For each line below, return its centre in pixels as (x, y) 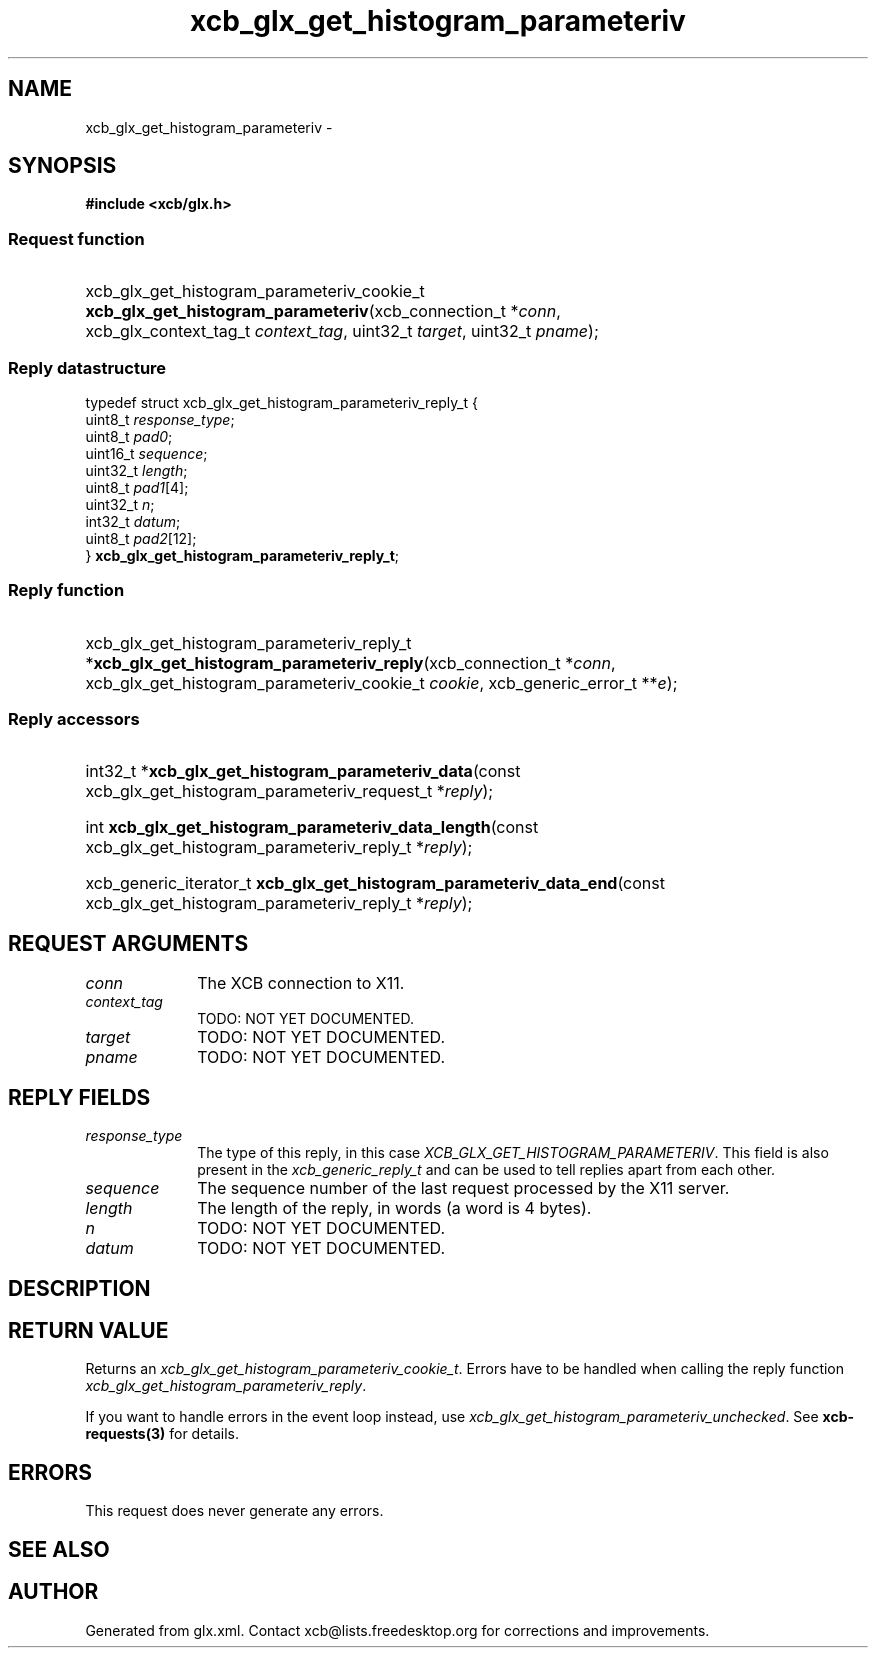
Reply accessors (74, 719)
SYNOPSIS (62, 166)
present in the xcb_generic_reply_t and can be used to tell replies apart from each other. (486, 1170)
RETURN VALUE (88, 1330)
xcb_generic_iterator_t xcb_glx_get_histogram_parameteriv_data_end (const (375, 883)
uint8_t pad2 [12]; (141, 538)
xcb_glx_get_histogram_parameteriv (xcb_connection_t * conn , (323, 311)
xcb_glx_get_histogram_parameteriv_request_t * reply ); (289, 791)
